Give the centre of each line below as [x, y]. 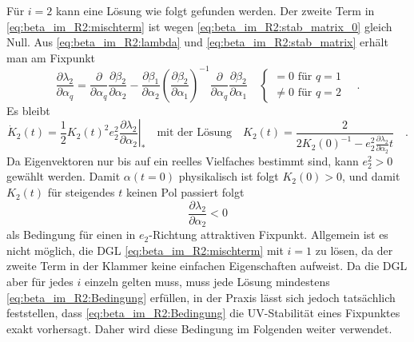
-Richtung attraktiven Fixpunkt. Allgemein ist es [269, 235]
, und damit [371, 176]
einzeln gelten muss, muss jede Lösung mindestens [207, 281]
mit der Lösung [195, 133]
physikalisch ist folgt [229, 176]
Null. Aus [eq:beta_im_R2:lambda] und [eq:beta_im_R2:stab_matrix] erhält [197, 42]
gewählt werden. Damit [64, 176]
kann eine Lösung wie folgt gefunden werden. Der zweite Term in [215, 10]
